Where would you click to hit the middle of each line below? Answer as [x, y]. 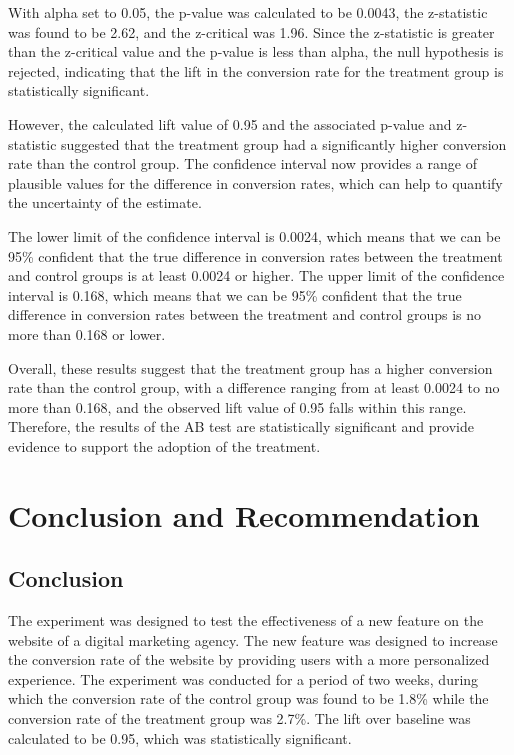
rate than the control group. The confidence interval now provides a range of [242, 163]
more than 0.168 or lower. [87, 333]
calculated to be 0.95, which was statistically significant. [180, 737]
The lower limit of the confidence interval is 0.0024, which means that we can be [254, 235]
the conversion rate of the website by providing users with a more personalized [249, 659]
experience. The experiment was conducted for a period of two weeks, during [243, 678]
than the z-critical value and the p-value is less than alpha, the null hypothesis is [256, 51]
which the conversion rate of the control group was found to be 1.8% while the [248, 698]
